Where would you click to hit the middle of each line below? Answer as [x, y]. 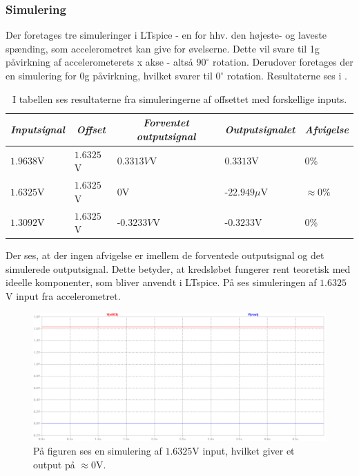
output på [54, 464]
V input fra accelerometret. [63, 295]
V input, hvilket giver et [243, 451]
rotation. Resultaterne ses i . [287, 75]
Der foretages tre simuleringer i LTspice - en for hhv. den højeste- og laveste [166, 35]
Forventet [166, 123]
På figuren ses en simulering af [98, 451]
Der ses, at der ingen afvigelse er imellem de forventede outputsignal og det [165, 255]
